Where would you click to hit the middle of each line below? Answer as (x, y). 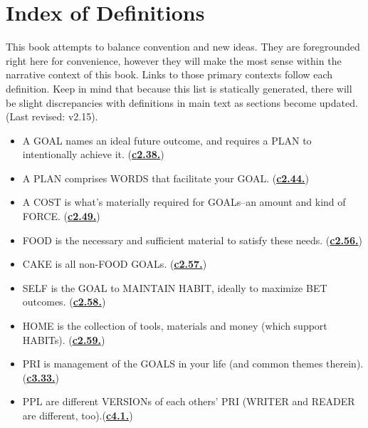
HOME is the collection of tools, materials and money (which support (175, 326)
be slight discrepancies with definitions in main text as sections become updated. (182, 102)
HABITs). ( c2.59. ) (64, 339)
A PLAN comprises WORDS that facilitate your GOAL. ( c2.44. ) (165, 178)
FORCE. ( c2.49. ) (61, 216)
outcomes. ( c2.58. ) (64, 302)
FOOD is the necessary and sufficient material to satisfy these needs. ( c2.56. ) (193, 240)
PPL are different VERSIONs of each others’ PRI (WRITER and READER (189, 401)
